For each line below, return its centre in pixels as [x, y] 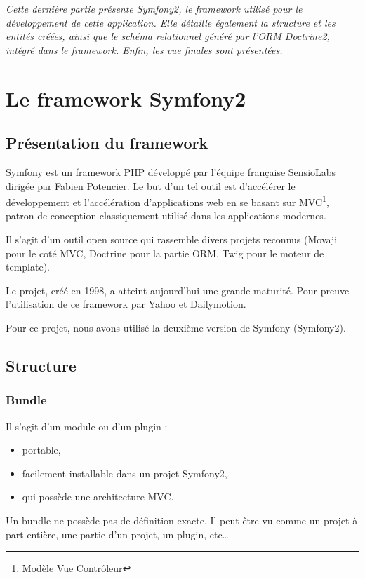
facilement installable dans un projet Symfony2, [125, 473]
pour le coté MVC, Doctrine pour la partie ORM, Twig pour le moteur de [165, 253]
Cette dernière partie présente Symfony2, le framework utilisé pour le [154, 8]
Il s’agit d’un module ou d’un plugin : [87, 426]
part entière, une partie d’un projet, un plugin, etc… [117, 534]
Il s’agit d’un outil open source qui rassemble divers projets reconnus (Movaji [172, 239]
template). [28, 267]
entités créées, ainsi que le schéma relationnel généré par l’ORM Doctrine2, [168, 36]
